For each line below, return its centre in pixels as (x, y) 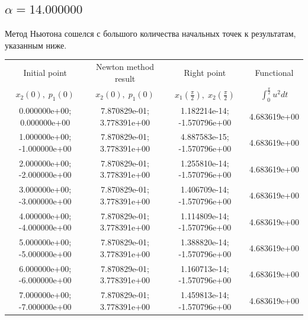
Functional (274, 72)
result (125, 78)
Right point (205, 72)
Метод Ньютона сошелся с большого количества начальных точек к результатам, (150, 33)
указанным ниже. (36, 45)
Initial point (45, 72)
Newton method (125, 67)
